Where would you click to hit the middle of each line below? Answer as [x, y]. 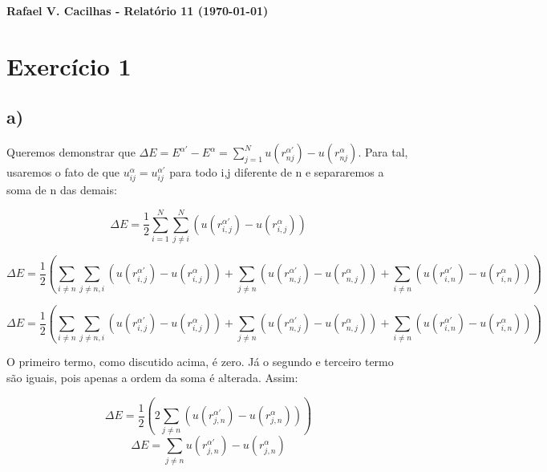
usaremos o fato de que [63, 172]
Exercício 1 [69, 65]
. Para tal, [383, 152]
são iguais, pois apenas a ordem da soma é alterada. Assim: [152, 378]
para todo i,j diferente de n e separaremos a [277, 172]
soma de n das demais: [62, 190]
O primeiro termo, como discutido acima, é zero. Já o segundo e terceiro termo [200, 362]
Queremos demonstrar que [71, 152]
